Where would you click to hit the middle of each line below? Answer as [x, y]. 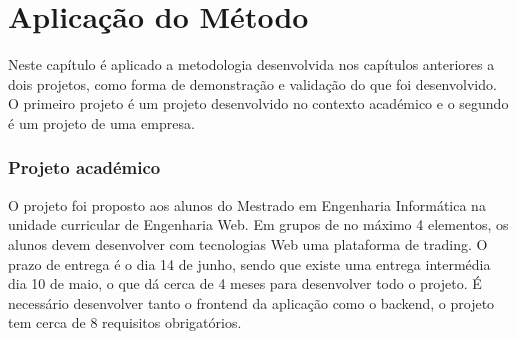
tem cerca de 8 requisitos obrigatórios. [125, 322]
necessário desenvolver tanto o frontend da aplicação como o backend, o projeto [251, 302]
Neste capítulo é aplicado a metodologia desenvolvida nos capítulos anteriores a [251, 64]
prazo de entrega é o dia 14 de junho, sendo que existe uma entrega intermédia [249, 263]
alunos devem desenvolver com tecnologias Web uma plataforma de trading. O [248, 243]
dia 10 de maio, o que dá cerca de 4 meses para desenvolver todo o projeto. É [245, 283]
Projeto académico [84, 167]
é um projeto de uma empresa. [101, 122]
